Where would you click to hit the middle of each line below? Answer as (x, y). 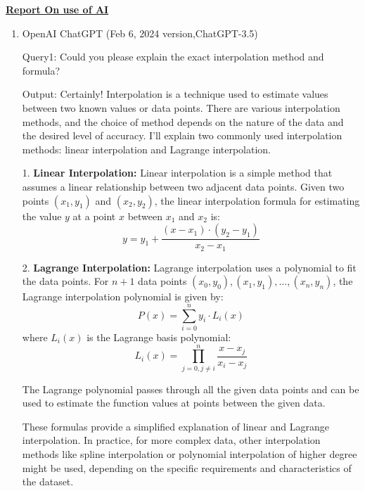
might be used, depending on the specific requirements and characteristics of (187, 467)
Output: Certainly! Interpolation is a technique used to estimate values (175, 94)
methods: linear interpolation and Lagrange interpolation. (147, 149)
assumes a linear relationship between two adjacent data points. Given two (183, 186)
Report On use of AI (57, 9)
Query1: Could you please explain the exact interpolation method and (173, 57)
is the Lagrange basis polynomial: (159, 337)
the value (42, 216)
